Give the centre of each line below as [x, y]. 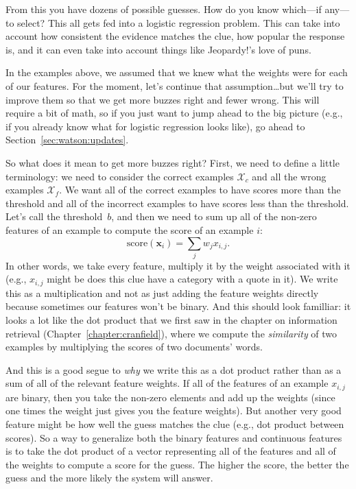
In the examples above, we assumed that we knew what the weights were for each [177, 72]
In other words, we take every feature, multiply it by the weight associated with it [178, 265]
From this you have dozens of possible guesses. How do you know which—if [164, 9]
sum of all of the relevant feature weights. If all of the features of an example [167, 383]
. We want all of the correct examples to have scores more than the [200, 190]
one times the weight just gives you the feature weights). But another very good [174, 410]
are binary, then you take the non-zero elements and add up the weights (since [170, 397]
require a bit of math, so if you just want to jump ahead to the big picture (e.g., [174, 113]
